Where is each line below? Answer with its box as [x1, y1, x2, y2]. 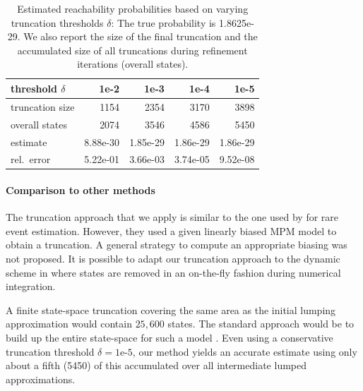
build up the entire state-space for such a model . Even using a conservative [6, 330, 333, 344]
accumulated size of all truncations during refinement [17, 42, 248, 57]
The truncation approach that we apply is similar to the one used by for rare [6, 210, 339, 224]
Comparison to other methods [6, 183, 155, 198]
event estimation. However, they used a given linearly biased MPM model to [6, 223, 337, 238]
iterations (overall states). [77, 56, 189, 71]
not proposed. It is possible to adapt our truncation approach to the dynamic [6, 251, 340, 266]
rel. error [11, 152, 51, 167]
